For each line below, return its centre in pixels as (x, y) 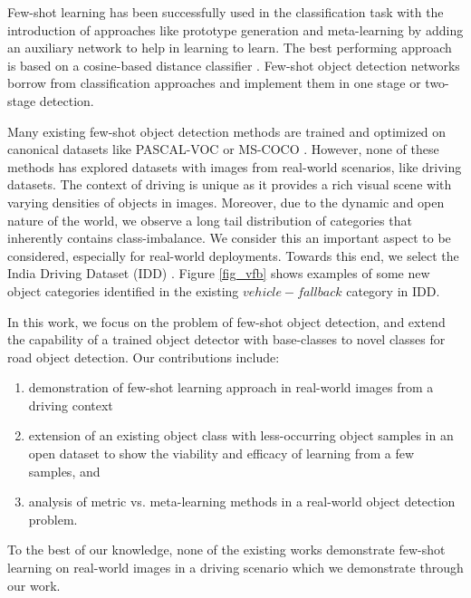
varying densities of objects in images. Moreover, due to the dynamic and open (226, 202)
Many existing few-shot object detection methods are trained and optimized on (227, 131)
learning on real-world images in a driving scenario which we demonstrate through (235, 568)
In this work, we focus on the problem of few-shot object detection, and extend (226, 321)
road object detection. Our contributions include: (144, 357)
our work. (34, 585)
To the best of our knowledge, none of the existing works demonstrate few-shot (226, 550)
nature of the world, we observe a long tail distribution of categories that (210, 220)
